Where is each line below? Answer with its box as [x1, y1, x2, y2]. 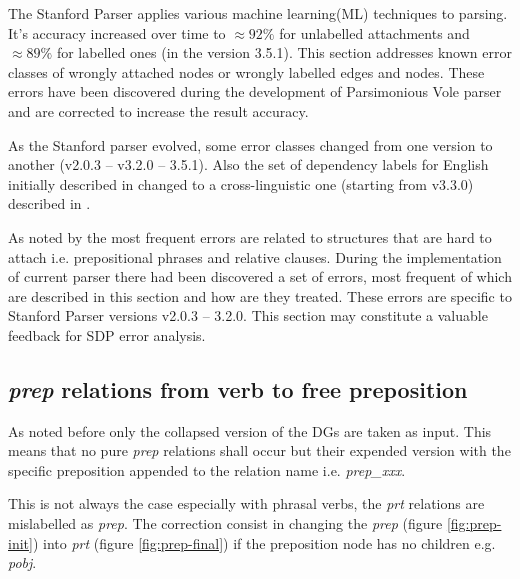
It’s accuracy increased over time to [8, 22, 226, 43]
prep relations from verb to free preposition [8, 373, 468, 404]
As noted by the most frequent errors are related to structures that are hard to [8, 226, 492, 247]
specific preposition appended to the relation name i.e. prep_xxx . [8, 459, 406, 480]
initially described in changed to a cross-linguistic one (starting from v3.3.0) [8, 173, 474, 194]
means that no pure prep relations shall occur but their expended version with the [8, 440, 511, 461]
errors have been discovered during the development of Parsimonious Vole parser [8, 81, 502, 102]
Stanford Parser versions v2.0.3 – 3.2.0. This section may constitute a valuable [8, 305, 488, 326]
